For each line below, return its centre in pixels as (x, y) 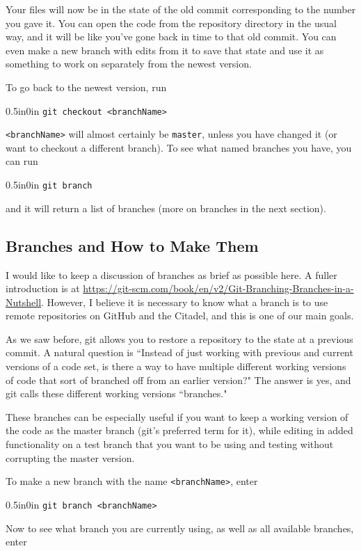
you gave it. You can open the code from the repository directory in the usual (171, 23)
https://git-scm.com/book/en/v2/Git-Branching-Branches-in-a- (218, 288)
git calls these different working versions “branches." (117, 393)
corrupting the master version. (70, 457)
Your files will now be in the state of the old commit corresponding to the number (181, 9)
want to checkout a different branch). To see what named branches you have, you (179, 147)
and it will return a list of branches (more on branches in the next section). (166, 208)
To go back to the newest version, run (86, 87)
